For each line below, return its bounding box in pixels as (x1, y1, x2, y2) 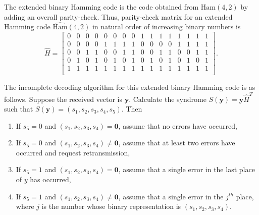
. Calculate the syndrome (129, 93, 206, 104)
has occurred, (30, 174, 71, 185)
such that (4, 103, 33, 114)
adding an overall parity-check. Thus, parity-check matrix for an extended (4, 11, 233, 22)
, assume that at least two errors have (118, 137, 235, 148)
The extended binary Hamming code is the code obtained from (4, 2, 199, 12)
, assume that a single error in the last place (118, 164, 255, 175)
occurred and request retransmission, (16, 147, 130, 157)
